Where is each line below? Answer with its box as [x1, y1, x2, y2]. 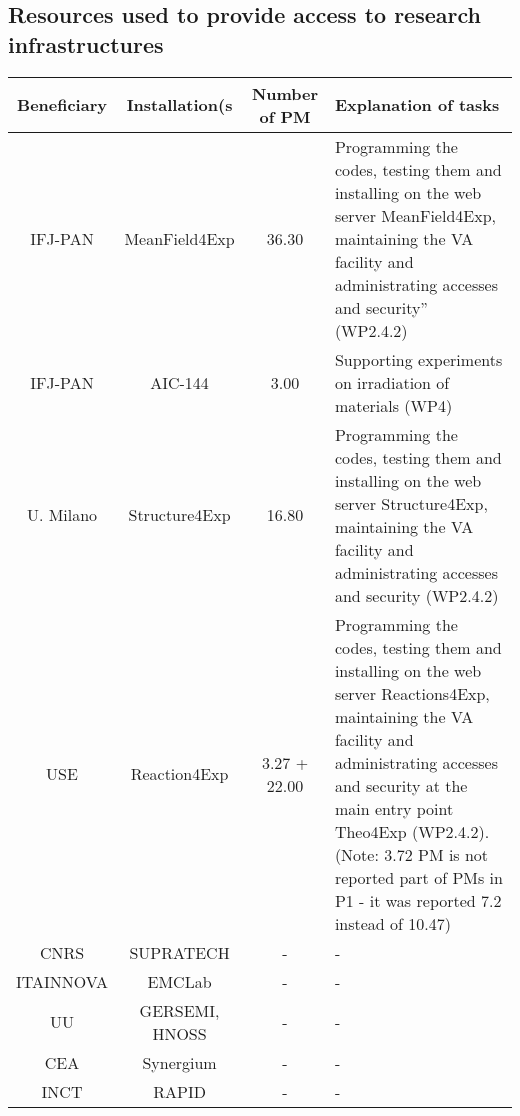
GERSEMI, [139, 998, 220, 1022]
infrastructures [8, 28, 164, 59]
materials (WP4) [334, 393, 453, 417]
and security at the [334, 773, 468, 797]
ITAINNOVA [16, 969, 109, 993]
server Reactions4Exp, [334, 681, 490, 705]
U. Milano [26, 503, 98, 527]
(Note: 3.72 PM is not [334, 842, 489, 866]
